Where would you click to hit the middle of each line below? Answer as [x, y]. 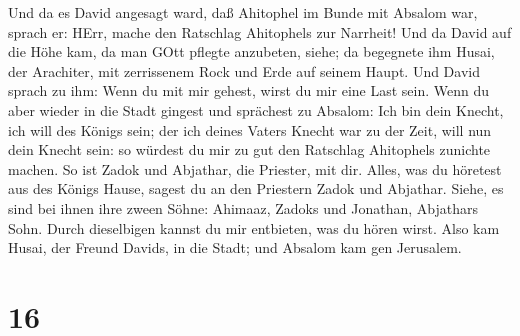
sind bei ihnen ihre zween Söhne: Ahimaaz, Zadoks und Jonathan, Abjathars [243, 207]
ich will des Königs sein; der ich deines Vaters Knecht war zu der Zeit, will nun [250, 129]
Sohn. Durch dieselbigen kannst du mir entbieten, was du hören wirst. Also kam [254, 227]
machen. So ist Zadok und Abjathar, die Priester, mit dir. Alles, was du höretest [255, 168]
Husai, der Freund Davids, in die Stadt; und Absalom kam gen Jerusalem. [235, 247]
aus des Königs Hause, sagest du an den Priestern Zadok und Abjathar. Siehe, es [256, 188]
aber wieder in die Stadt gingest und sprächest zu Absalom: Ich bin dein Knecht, [256, 109]
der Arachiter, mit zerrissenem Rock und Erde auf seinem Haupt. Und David [244, 70]
